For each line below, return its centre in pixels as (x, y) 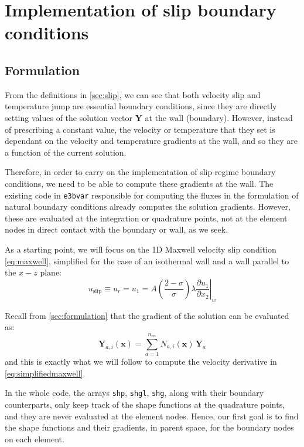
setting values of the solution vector (69, 117)
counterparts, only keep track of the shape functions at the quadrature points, (145, 404)
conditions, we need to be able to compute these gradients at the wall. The (139, 183)
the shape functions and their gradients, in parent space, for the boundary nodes (149, 427)
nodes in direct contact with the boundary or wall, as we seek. (117, 229)
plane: (51, 272)
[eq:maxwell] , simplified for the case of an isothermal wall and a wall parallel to (147, 261)
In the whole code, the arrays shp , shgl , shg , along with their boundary (134, 393)
